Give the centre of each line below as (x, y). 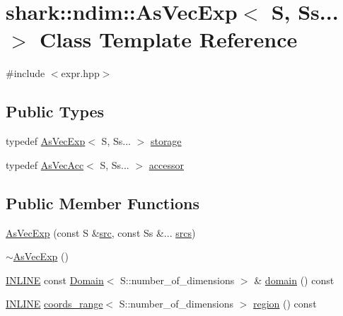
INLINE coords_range (54, 304)
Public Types (55, 111)
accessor (166, 164)
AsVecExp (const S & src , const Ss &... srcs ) (101, 232)
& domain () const (294, 280)
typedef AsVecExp (46, 141)
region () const (285, 304)
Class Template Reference (169, 39)
